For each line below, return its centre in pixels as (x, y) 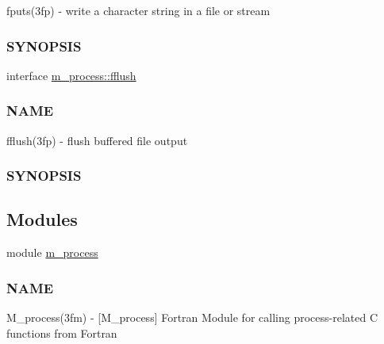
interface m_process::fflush (71, 75)
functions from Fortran (62, 333)
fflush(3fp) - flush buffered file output (97, 140)
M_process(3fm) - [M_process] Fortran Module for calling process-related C (192, 317)
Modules (42, 219)
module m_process (52, 252)
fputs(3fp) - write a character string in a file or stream (138, 10)
